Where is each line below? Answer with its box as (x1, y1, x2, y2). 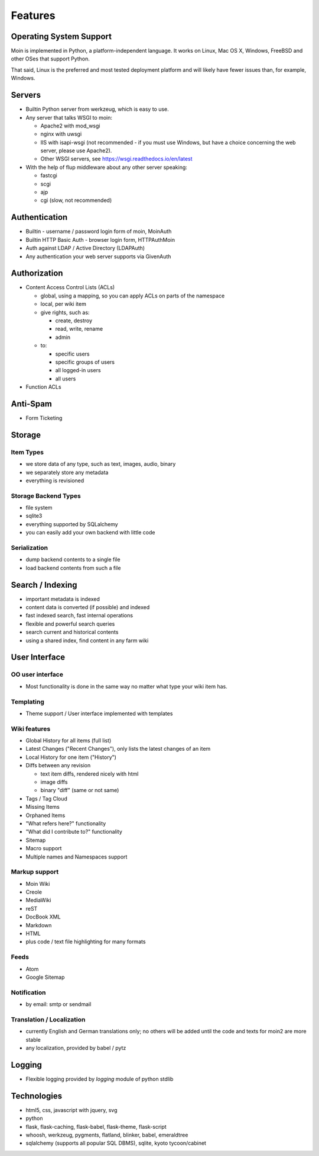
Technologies (11, 1091, 63, 1101)
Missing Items (25, 803, 60, 811)
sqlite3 (25, 513, 43, 520)
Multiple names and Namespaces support (25, 853, 128, 860)
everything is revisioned (25, 477, 84, 484)
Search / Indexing (11, 579, 77, 590)
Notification (11, 988, 46, 997)
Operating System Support (11, 31, 112, 41)
